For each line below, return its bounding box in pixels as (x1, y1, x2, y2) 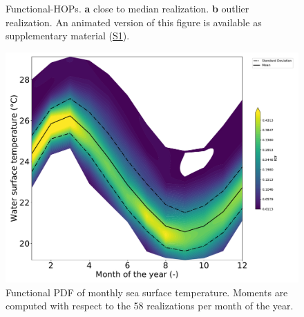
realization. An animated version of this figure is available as (6, 15, 262, 29)
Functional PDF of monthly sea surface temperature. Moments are (6, 285, 288, 299)
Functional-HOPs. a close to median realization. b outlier (6, 1, 249, 15)
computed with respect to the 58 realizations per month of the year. (6, 298, 294, 313)
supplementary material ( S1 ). (6, 28, 130, 43)
